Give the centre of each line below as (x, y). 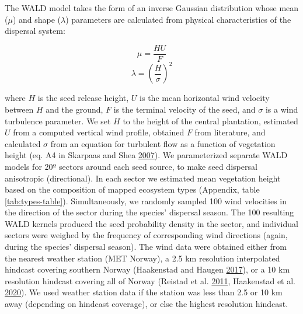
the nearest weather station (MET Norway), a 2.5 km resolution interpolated (142, 258)
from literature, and (230, 132)
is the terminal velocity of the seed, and (184, 109)
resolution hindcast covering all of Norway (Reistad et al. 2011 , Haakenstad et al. (150, 280)
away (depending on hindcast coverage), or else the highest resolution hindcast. (147, 304)
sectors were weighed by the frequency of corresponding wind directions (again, (146, 235)
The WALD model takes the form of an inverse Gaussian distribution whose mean (152, 8)
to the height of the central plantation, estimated (210, 121)
